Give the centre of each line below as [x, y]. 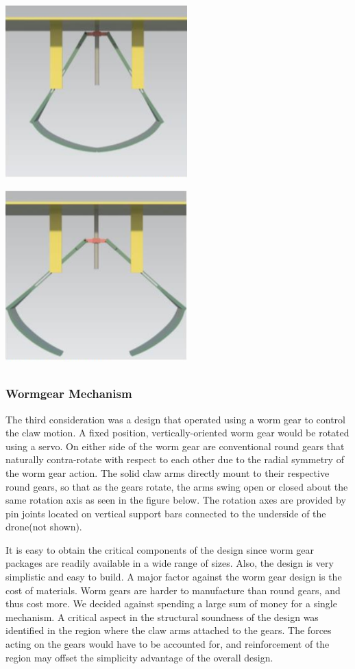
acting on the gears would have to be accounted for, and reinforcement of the [168, 644]
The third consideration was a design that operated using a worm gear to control [175, 419]
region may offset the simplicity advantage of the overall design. [139, 657]
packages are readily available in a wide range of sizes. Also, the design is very [170, 563]
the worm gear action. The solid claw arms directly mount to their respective [168, 472]
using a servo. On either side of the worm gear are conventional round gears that [175, 446]
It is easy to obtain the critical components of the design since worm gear [160, 549]
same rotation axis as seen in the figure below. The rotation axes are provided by [176, 500]
